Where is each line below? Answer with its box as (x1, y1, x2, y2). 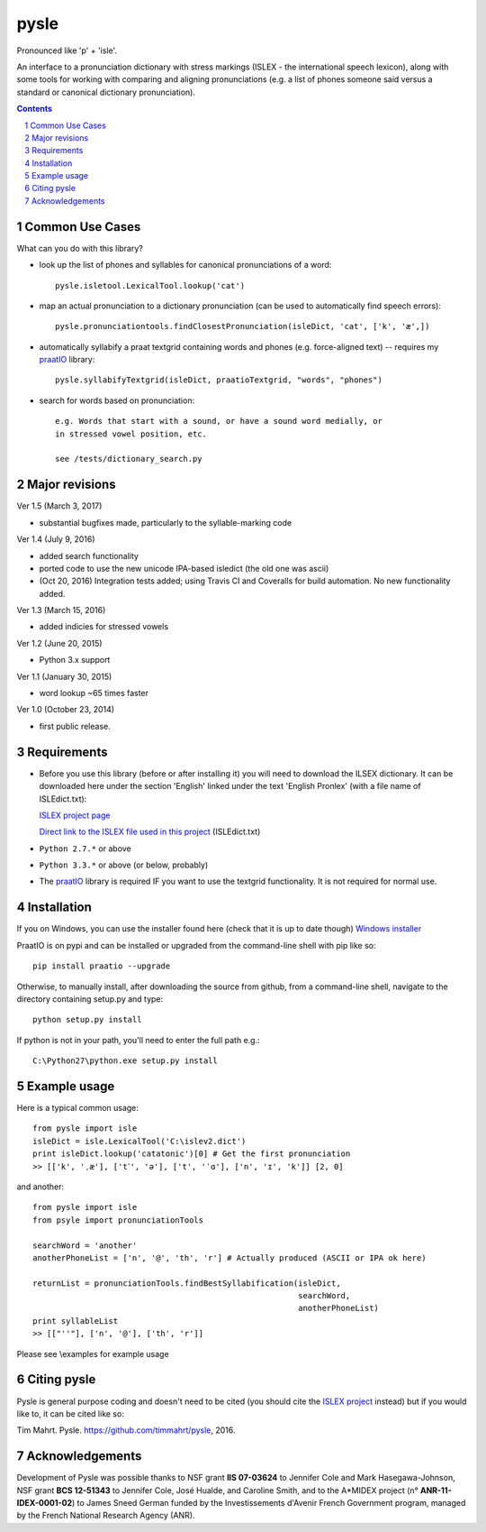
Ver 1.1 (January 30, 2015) (16, 671, 112, 682)
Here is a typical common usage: (16, 1103, 139, 1113)
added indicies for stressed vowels (39, 621, 169, 632)
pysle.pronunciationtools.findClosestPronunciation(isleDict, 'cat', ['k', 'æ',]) (55, 321, 430, 332)
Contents (16, 104, 53, 115)
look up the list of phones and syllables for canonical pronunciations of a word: (39, 260, 332, 271)
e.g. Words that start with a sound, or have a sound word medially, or (55, 416, 382, 427)
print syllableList (32, 1316, 119, 1326)
